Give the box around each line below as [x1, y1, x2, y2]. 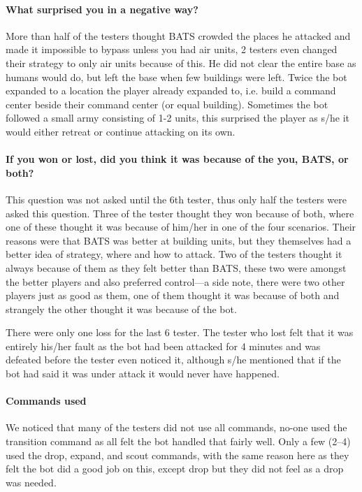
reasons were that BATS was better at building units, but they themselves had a [6, 233, 352, 247]
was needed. [6, 475, 57, 489]
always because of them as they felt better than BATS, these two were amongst [6, 260, 347, 275]
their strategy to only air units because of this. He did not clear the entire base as [6, 55, 356, 70]
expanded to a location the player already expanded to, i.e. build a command [6, 83, 336, 98]
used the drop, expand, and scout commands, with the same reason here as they [6, 447, 349, 462]
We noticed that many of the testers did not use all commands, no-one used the [6, 420, 347, 435]
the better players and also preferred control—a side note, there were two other [6, 274, 345, 289]
